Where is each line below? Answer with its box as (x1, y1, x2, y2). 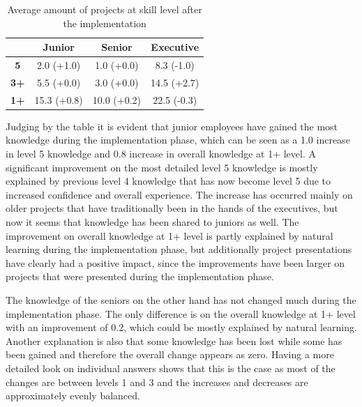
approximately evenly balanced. (6, 388, 140, 403)
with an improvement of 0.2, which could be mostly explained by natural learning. (6, 320, 357, 335)
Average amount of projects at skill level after (7, 2, 202, 16)
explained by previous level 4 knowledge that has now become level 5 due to (6, 174, 331, 188)
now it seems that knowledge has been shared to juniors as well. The (6, 214, 299, 229)
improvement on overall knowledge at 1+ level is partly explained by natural (6, 228, 333, 243)
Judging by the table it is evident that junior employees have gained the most (6, 118, 338, 133)
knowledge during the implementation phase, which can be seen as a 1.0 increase (6, 132, 350, 147)
